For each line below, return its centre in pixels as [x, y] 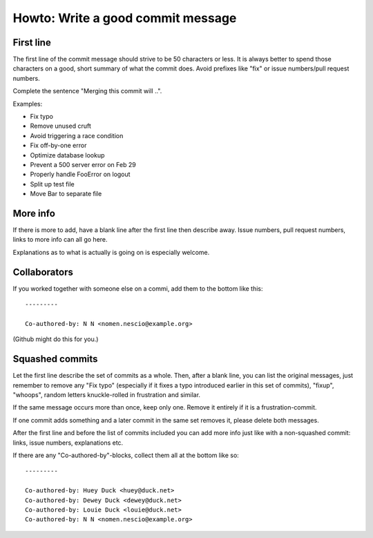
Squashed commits [55, 359]
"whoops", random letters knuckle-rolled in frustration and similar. [106, 394]
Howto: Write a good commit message [125, 18]
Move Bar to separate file [66, 194]
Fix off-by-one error [58, 146]
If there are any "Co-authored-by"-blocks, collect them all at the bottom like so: [126, 455]
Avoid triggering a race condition [77, 135]
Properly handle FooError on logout [80, 174]
